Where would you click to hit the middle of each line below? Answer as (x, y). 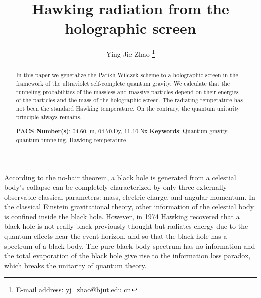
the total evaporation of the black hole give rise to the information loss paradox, (127, 256)
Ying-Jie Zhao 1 (130, 53)
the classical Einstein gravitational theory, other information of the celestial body (129, 206)
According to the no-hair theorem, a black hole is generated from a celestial (120, 177)
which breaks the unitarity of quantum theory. (75, 265)
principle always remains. (49, 117)
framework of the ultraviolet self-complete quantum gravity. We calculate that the (123, 84)
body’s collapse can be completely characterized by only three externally (116, 187)
